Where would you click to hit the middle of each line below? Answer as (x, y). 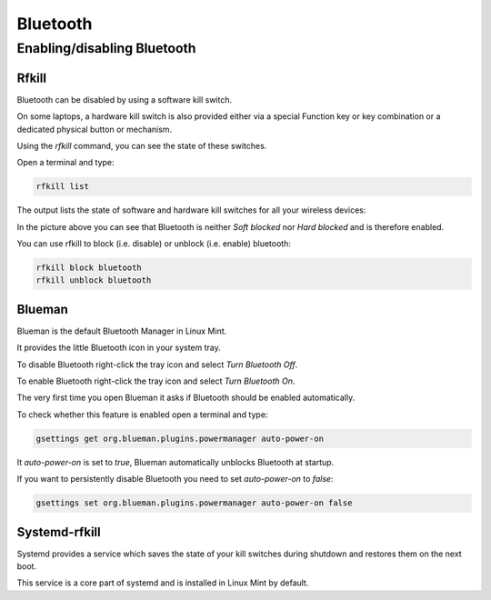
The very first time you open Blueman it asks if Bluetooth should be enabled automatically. (186, 398)
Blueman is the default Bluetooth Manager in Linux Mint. (122, 331)
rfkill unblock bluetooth (94, 280)
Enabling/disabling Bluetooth (106, 48)
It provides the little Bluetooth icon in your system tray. (119, 348)
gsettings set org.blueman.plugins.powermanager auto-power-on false (194, 503)
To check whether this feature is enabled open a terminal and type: (142, 415)
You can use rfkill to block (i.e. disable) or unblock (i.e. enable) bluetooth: (154, 244)
